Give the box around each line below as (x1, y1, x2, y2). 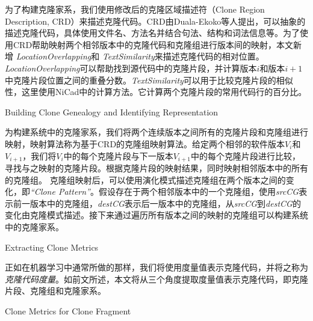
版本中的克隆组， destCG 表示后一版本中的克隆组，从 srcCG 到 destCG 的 (29, 197, 301, 209)
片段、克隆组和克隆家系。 (5, 284, 106, 297)
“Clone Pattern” (30, 185, 90, 198)
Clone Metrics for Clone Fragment (5, 304, 131, 317)
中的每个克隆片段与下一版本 (63, 149, 173, 162)
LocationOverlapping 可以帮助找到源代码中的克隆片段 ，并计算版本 (5, 61, 257, 74)
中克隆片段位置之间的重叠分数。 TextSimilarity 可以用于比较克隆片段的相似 (5, 73, 293, 86)
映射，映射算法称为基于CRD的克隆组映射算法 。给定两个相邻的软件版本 (5, 137, 285, 150)
